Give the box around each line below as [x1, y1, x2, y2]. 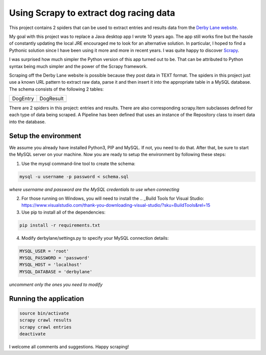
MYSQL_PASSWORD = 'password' [19, 255, 90, 261]
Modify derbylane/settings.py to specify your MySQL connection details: [21, 235, 169, 241]
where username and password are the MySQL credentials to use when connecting [9, 186, 179, 192]
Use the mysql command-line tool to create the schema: [21, 161, 135, 166]
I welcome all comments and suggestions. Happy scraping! [9, 344, 129, 350]
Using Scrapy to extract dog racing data [9, 7, 175, 18]
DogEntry [12, 95, 34, 102]
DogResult [39, 95, 64, 102]
